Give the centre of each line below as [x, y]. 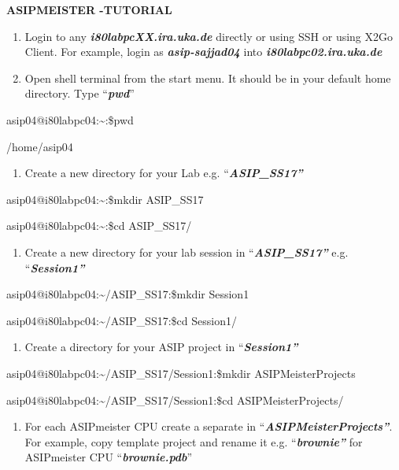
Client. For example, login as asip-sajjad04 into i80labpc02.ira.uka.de [203, 52]
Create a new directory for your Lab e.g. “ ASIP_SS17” [164, 173]
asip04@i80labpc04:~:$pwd [70, 119]
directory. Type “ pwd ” [79, 93]
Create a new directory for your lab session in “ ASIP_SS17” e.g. [187, 252]
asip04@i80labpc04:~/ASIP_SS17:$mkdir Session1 [128, 294]
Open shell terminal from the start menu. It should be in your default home [208, 78]
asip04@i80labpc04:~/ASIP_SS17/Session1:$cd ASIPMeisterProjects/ [175, 400]
